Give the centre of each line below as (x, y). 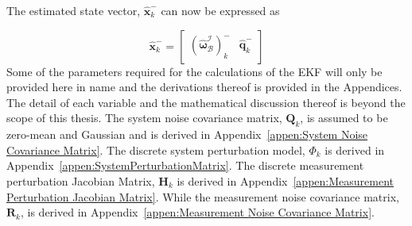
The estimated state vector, (74, 10)
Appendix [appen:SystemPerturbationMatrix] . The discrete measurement (185, 165)
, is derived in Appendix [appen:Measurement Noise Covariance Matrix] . (197, 212)
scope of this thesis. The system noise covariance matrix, (144, 118)
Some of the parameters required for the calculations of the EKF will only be (194, 71)
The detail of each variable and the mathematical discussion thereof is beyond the (206, 102)
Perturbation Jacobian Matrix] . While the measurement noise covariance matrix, (203, 196)
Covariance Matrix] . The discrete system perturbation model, (156, 149)
